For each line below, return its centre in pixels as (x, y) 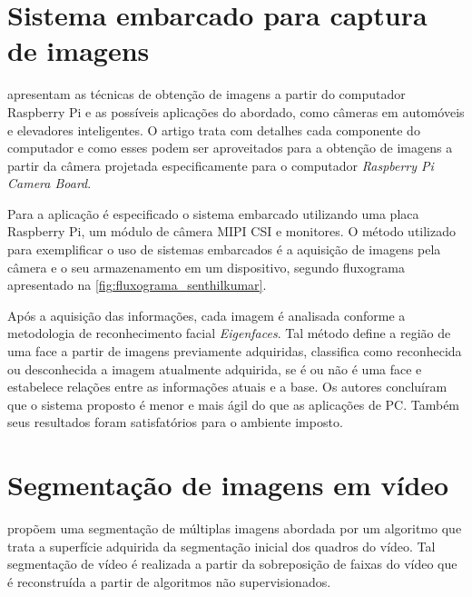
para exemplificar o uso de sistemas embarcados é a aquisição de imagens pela (224, 249)
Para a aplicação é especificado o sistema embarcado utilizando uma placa (213, 213)
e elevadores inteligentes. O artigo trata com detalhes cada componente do (214, 129)
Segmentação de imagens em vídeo (228, 485)
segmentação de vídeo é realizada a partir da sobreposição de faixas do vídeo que (232, 564)
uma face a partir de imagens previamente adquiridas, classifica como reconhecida (235, 351)
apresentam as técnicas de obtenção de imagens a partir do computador (206, 94)
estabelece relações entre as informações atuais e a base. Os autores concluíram (227, 387)
